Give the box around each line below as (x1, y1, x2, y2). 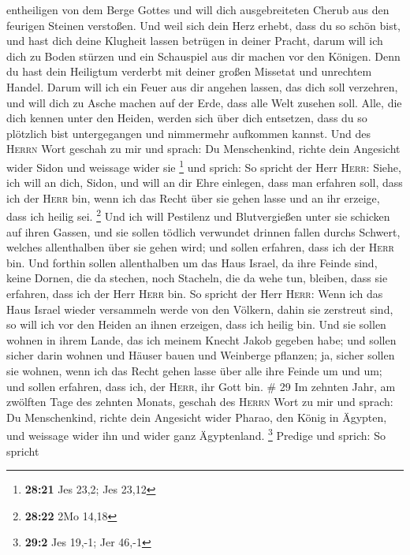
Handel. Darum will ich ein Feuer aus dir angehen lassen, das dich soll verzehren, (6, 78, 398, 95)
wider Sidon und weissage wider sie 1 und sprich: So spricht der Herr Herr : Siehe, (6, 156, 401, 175)
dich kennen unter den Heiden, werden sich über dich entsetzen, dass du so (6, 110, 367, 126)
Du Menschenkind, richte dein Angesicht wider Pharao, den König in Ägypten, (6, 408, 387, 425)
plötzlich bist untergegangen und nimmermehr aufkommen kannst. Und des (6, 125, 371, 141)
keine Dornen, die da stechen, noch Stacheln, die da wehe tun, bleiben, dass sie (6, 270, 388, 286)
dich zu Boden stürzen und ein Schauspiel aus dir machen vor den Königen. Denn (6, 47, 401, 64)
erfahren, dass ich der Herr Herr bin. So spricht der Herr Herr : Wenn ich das (6, 285, 383, 301)
